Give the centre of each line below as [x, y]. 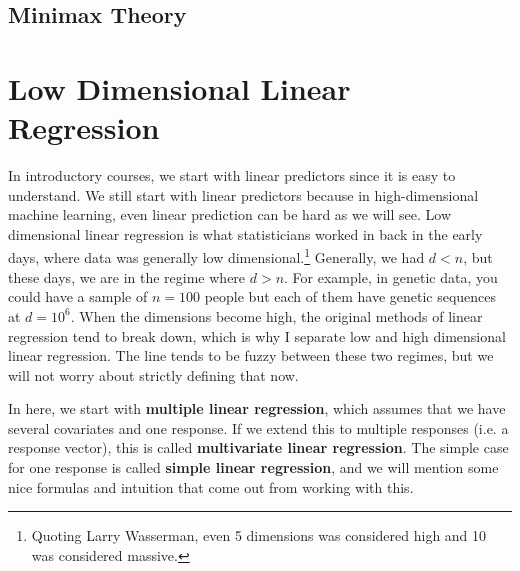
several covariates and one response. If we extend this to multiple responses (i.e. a [258, 427]
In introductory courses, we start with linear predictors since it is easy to [232, 175]
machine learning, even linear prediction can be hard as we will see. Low [230, 214]
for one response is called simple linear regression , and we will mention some [253, 467]
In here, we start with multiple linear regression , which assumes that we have [257, 408]
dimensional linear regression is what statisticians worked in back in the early [245, 233]
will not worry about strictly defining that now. [153, 374]
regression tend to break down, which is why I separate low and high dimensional [257, 335]
